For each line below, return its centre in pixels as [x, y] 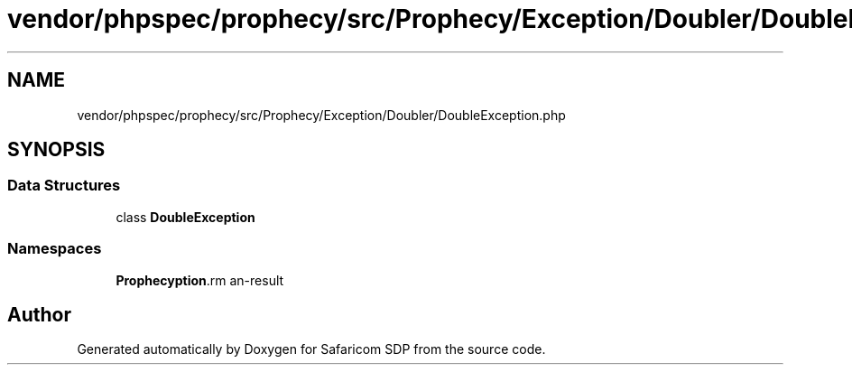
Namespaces [55, 249]
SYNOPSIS [56, 150]
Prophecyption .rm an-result [200, 280]
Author [39, 314]
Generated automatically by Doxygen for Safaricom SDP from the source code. [311, 349]
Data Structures [64, 186]
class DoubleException [185, 217]
